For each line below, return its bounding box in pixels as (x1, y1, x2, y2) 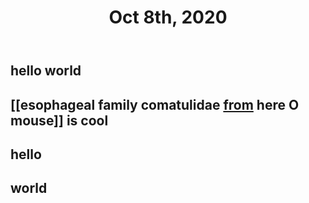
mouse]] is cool (10, 112, 109, 129)
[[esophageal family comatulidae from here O (10, 96, 300, 113)
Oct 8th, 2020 (108, 6, 228, 29)
